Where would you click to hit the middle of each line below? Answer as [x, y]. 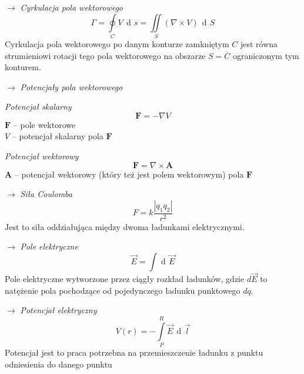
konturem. [23, 67]
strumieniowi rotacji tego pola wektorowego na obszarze [105, 55]
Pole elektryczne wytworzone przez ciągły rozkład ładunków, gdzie [125, 279]
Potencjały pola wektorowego [71, 86]
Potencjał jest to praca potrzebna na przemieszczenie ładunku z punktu [134, 352]
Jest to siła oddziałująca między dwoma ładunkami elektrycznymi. [125, 226]
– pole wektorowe [44, 124]
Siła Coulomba [46, 194]
